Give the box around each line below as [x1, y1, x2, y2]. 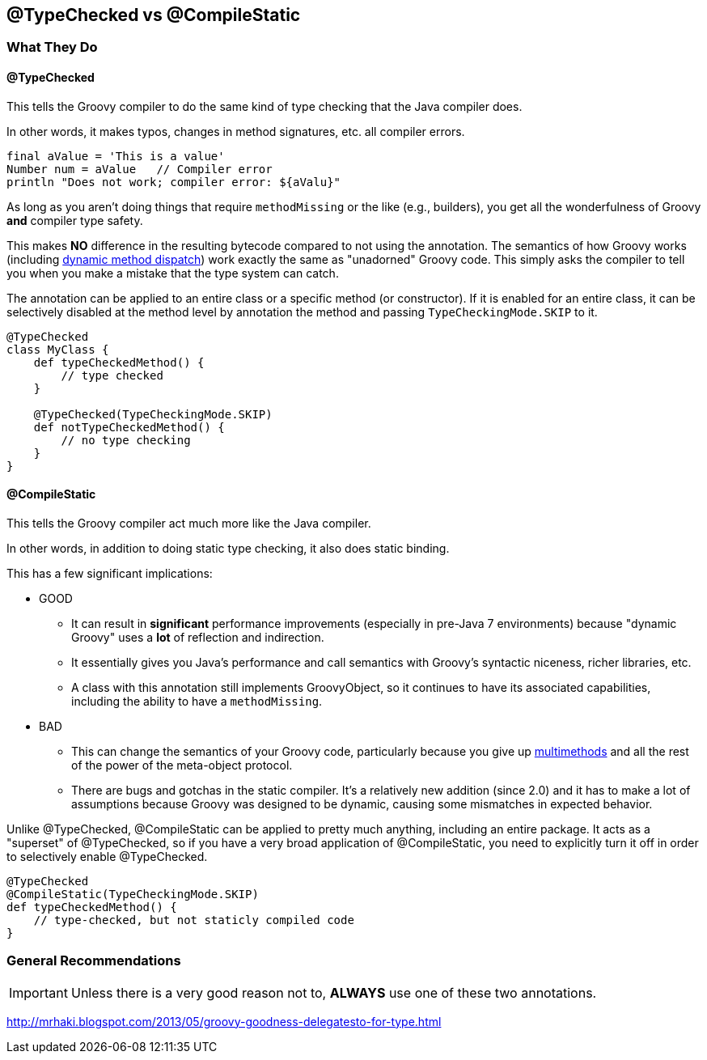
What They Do [6, 39, 98, 56]
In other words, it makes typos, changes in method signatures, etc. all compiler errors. [6, 124, 465, 138]
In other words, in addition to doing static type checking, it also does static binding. [6, 541, 450, 555]
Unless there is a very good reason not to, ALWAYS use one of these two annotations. [70, 984, 597, 1001]
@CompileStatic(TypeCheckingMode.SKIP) [6, 887, 259, 901]
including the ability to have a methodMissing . [71, 693, 323, 708]
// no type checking [61, 433, 191, 447]
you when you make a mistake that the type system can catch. [6, 265, 339, 280]
